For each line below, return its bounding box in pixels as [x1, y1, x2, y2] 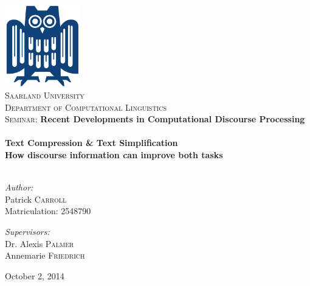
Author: [5, 181, 33, 194]
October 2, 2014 [5, 269, 64, 282]
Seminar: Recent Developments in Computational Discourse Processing [5, 113, 305, 125]
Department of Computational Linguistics [5, 100, 167, 113]
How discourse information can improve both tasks [5, 148, 223, 161]
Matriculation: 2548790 [5, 204, 91, 217]
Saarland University [5, 88, 84, 101]
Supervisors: [5, 225, 50, 237]
